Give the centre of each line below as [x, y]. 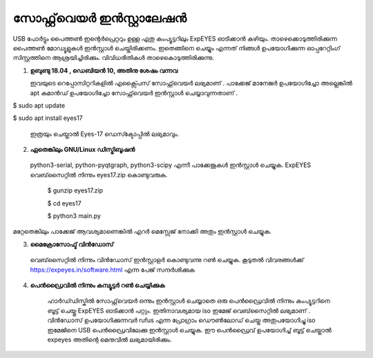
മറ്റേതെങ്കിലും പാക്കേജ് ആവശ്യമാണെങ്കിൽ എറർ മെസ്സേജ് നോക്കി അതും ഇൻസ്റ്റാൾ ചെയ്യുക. [142, 232]
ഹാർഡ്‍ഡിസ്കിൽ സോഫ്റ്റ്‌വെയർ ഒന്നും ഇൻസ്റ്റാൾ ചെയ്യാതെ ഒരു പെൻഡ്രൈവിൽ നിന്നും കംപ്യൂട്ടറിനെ [189, 301]
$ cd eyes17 [65, 203]
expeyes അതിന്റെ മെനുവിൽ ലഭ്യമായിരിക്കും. [109, 339]
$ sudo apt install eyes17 [48, 118]
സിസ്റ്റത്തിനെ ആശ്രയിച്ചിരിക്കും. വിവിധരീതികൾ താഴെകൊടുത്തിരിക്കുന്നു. [113, 58]
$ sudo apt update [39, 105]
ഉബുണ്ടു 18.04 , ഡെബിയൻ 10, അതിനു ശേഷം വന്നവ [104, 70]
